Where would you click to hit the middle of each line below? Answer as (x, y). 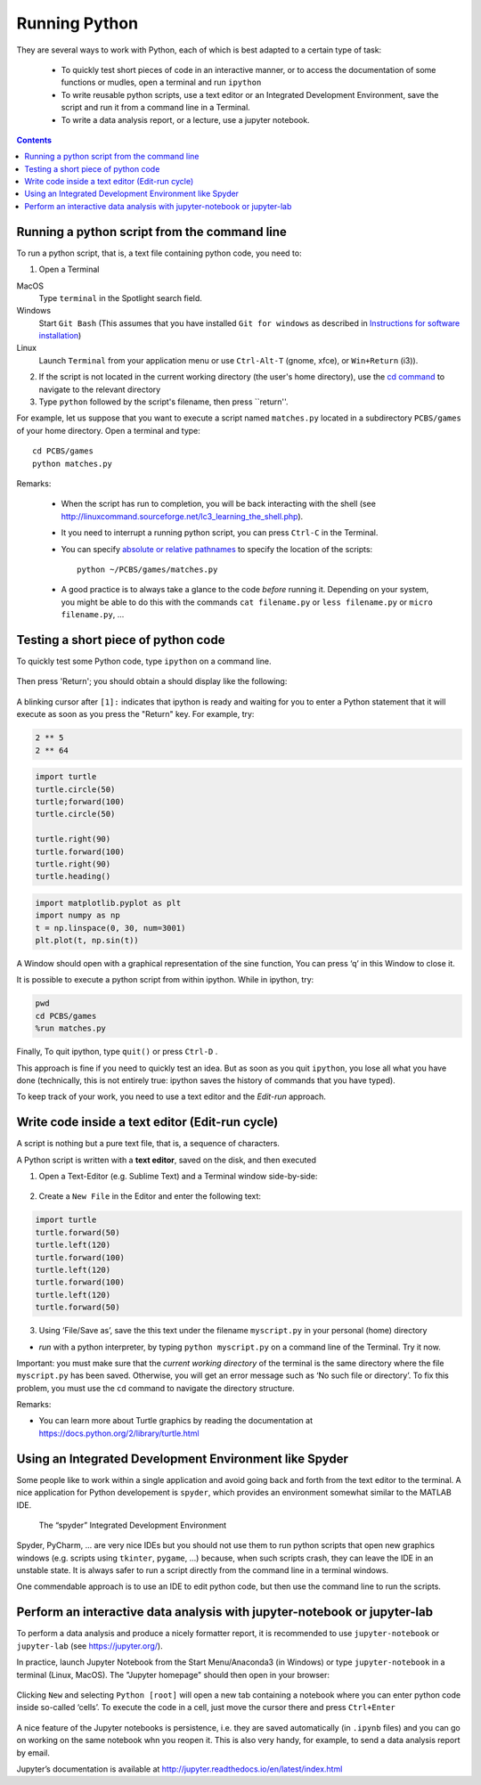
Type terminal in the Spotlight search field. (120, 297)
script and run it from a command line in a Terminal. (156, 108)
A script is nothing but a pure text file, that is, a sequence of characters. (148, 1144)
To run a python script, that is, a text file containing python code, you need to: (159, 253)
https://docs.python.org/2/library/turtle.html (119, 1433)
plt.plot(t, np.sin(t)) (87, 941)
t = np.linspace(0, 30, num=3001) (110, 928)
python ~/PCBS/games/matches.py (147, 569)
